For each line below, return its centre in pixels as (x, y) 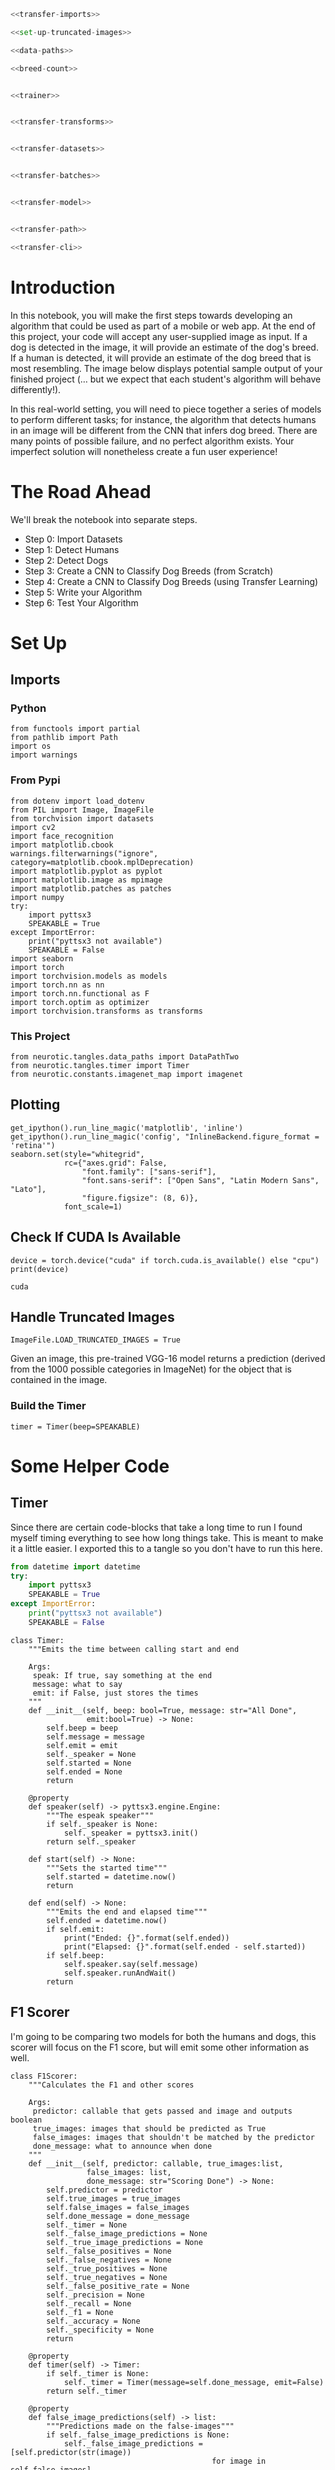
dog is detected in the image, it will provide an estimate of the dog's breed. (164, 347)
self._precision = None (95, 2295)
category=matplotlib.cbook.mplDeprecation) (102, 862)
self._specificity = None (100, 2330)
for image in (239, 2461)
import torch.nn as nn (57, 985)
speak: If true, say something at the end (122, 1675)
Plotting (35, 1105)
